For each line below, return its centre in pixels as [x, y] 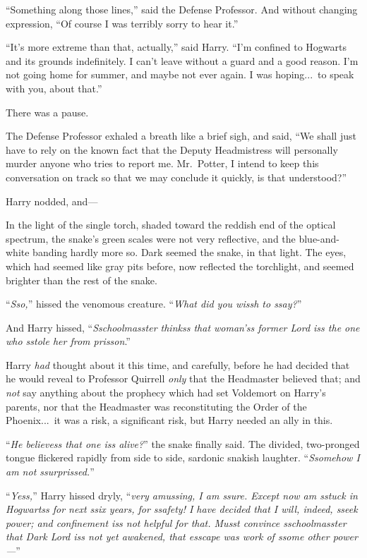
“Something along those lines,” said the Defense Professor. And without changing [182, 9]
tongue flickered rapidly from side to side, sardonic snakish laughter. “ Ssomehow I [183, 457]
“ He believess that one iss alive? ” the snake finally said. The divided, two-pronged [183, 443]
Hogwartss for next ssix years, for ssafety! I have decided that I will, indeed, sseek [182, 509]
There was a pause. [47, 112]
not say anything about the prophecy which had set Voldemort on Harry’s [166, 393]
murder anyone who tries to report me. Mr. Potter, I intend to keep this [162, 163]
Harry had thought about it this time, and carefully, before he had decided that [178, 364]
